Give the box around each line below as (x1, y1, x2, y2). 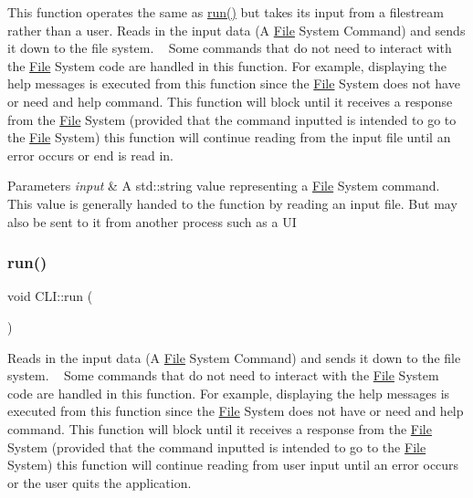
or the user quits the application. (7, 472, 192, 492)
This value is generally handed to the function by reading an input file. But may (7, 193, 457, 213)
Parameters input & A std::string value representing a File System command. (7, 176, 440, 195)
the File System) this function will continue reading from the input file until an (7, 128, 451, 147)
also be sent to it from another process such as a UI (7, 212, 297, 231)
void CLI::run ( (7, 286, 93, 306)
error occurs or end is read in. (7, 145, 173, 164)
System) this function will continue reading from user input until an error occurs (7, 455, 459, 474)
